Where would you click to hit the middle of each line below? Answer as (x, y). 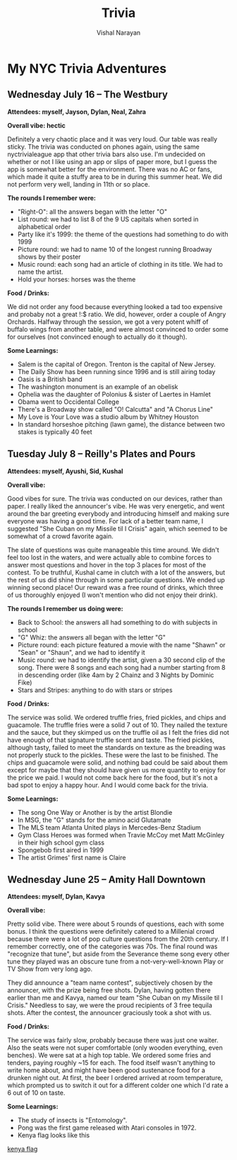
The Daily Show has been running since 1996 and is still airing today (116, 371)
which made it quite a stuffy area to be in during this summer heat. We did (115, 176)
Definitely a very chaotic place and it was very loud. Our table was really (112, 139)
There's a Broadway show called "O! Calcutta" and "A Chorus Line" (115, 409)
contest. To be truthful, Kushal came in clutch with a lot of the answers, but (116, 572)
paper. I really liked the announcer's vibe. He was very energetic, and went (116, 506)
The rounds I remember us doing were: (65, 608)
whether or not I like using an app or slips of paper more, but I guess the (112, 161)
